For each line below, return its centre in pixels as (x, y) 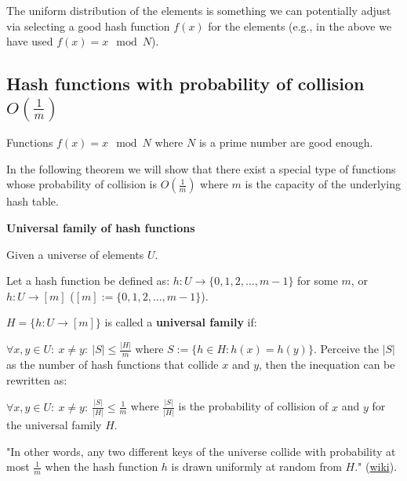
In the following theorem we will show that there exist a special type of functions (201, 168)
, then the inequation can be (327, 364)
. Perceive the (346, 349)
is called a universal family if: (181, 322)
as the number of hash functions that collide (113, 364)
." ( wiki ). (376, 466)
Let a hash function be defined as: (88, 281)
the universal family (54, 424)
